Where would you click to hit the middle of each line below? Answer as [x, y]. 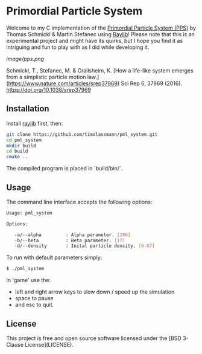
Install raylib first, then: [35, 123]
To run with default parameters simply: [54, 257]
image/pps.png [25, 59]
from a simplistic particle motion [46, 77]
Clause [15, 345]
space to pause [34, 298]
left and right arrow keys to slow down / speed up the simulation [95, 292]
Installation [28, 109]
